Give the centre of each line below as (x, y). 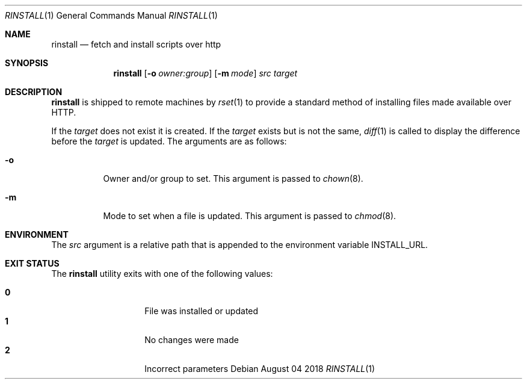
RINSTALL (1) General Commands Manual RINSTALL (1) (111, 15)
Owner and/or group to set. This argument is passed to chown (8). (233, 178)
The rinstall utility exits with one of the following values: (162, 274)
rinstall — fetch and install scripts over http (136, 44)
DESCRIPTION (34, 92)
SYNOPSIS (27, 63)
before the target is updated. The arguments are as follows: (169, 141)
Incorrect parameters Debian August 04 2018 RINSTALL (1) (260, 369)
